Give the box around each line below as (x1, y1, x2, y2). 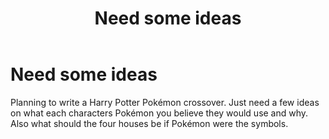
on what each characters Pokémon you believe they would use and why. (10, 107, 309, 119)
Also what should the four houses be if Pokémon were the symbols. (10, 117, 289, 129)
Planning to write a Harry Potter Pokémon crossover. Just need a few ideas (10, 96, 320, 108)
